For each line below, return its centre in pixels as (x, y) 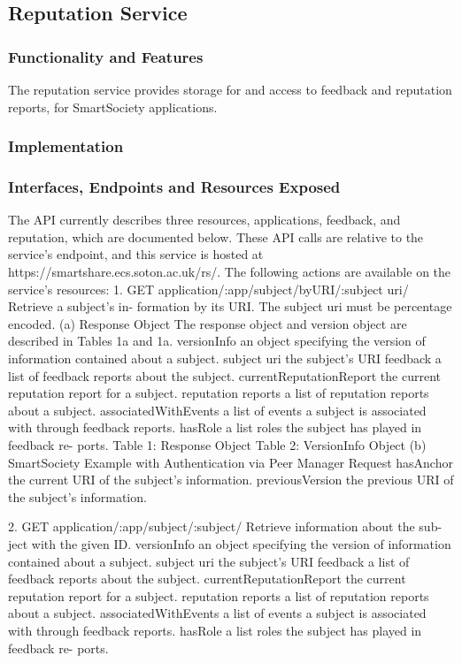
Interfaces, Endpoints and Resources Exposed (174, 186)
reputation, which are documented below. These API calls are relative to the (216, 236)
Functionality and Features (106, 56)
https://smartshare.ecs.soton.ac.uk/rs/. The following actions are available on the (230, 272)
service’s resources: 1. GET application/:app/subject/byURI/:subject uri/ (208, 289)
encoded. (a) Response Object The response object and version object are (208, 323)
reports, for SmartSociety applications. (113, 107)
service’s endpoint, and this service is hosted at (136, 254)
